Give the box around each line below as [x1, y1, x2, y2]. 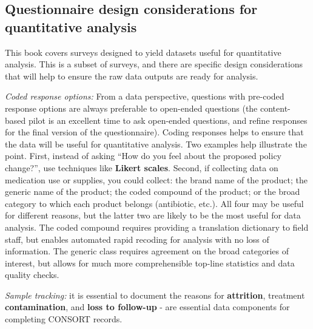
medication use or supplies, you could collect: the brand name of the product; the [5, 173, 308, 186]
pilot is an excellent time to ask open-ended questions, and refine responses [28, 114, 308, 126]
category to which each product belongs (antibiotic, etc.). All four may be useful [5, 197, 304, 209]
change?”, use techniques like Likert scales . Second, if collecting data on [5, 161, 278, 174]
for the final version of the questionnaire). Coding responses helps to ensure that [5, 126, 304, 138]
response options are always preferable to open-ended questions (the [5, 101, 258, 114]
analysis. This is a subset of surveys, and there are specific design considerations [5, 58, 303, 70]
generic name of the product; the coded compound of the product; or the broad [5, 185, 300, 198]
